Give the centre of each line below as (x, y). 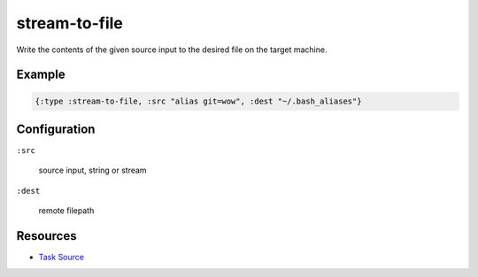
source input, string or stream (93, 170)
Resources (46, 236)
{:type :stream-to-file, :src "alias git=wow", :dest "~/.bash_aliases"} (198, 101)
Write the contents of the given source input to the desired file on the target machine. (172, 50)
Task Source (61, 258)
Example (41, 75)
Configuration (56, 129)
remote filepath (66, 211)
